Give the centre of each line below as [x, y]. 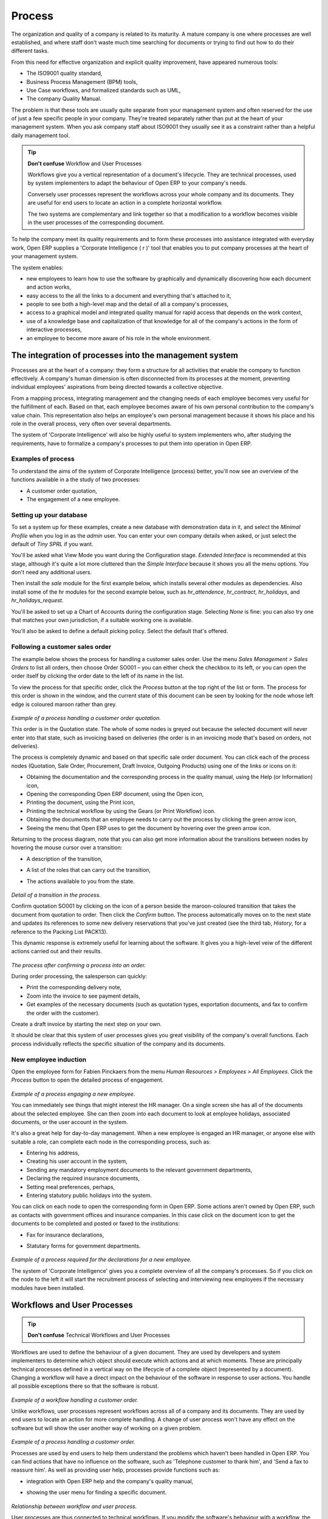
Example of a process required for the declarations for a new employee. [101, 1260]
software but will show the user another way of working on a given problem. [106, 1428]
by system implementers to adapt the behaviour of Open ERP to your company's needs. [137, 183]
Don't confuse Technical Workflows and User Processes [99, 1335]
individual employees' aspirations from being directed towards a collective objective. [117, 387]
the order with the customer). [63, 1013]
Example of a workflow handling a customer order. [75, 1400]
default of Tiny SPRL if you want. [52, 544]
